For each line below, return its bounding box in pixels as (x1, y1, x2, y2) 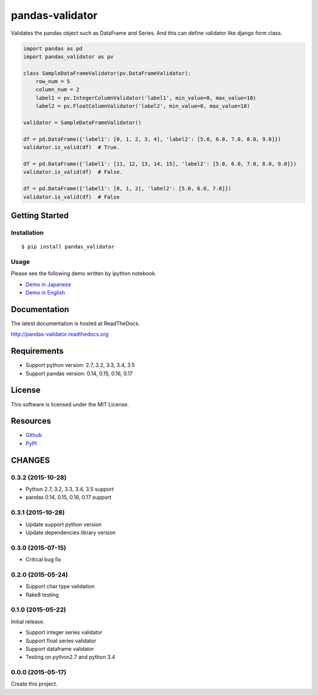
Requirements (11, 346, 64, 356)
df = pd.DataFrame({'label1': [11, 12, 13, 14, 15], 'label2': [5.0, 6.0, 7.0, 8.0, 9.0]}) (23, 161, 297, 167)
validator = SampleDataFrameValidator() (23, 120, 141, 126)
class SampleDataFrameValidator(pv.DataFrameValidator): (23, 69, 191, 77)
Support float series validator (25, 637, 97, 644)
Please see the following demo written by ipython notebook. (11, 270, 157, 277)
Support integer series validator (25, 629, 102, 636)
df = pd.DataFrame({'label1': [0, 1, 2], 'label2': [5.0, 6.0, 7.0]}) (23, 186, 232, 192)
